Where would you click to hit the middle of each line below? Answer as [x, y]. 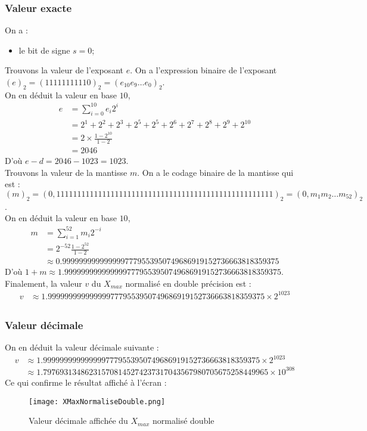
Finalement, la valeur [43, 283]
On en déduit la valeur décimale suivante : [82, 347]
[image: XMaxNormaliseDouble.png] [97, 401]
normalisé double [183, 421]
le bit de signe [44, 50]
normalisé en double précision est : [188, 283]
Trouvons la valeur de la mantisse [66, 172]
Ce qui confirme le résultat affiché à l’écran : [86, 382]
